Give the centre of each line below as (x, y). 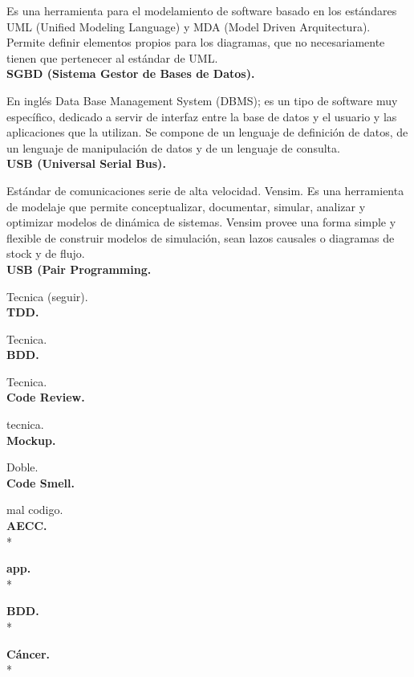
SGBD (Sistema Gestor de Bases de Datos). (131, 73)
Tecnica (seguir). (47, 296)
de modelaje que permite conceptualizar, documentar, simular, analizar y (186, 206)
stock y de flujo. (46, 253)
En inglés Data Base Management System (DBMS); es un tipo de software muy (202, 100)
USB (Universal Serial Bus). (86, 163)
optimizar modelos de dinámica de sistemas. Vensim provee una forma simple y (201, 222)
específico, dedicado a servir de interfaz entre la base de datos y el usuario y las (202, 116)
